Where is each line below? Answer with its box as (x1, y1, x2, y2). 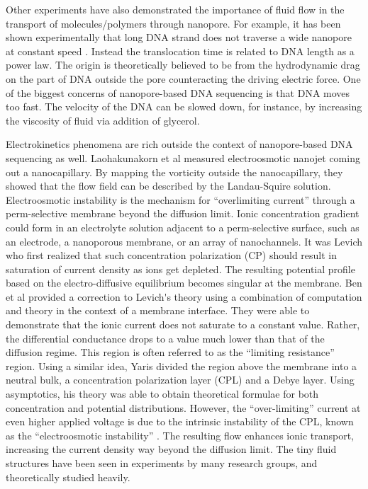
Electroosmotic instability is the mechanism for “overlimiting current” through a (6, 192, 355, 207)
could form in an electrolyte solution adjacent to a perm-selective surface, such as (6, 219, 359, 234)
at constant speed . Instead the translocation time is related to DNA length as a (6, 43, 355, 58)
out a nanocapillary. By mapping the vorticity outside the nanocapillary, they (6, 164, 343, 179)
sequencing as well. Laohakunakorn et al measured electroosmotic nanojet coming (6, 150, 360, 165)
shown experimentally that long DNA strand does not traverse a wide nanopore (6, 30, 352, 45)
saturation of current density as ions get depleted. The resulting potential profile (6, 261, 355, 276)
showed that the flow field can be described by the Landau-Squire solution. (6, 178, 331, 193)
